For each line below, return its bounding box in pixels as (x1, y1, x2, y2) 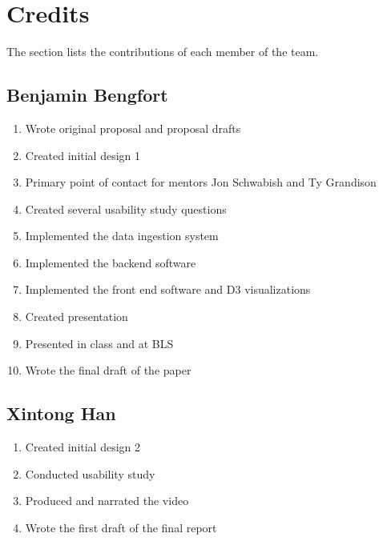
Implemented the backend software (25, 254, 196, 270)
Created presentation (25, 308, 128, 325)
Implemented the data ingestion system (25, 227, 219, 244)
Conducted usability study (25, 465, 155, 482)
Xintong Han (6, 401, 116, 426)
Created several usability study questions (25, 200, 227, 217)
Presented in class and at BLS (25, 335, 174, 351)
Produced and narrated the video (25, 492, 189, 509)
